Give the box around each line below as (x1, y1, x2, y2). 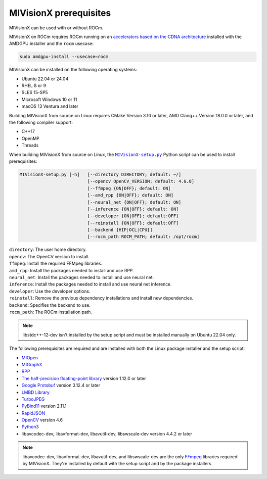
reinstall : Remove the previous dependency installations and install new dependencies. (9, 295, 194, 301)
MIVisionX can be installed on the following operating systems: (9, 67, 137, 73)
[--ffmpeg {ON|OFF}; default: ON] (87, 186, 171, 191)
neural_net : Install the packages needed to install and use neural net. (9, 275, 154, 281)
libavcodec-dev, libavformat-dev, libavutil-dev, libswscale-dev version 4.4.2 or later (21, 431, 192, 436)
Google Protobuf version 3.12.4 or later (21, 383, 101, 388)
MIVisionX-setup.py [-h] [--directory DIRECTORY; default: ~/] (19, 171, 181, 177)
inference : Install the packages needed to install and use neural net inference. (9, 281, 172, 287)
